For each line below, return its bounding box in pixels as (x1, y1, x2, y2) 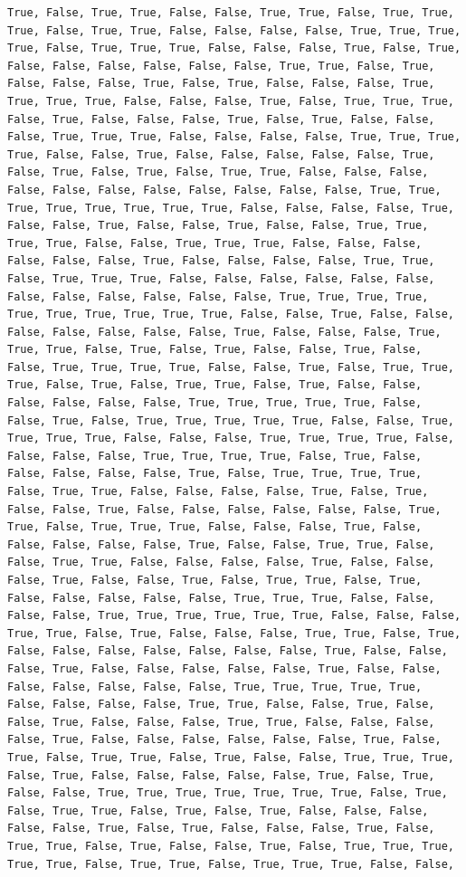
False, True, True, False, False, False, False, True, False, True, (7, 485, 429, 499)
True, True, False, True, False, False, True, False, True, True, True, (7, 839, 454, 853)
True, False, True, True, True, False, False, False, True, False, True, (7, 42, 461, 55)
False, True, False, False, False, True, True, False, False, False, (7, 715, 435, 729)
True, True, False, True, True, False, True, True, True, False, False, (7, 857, 454, 871)
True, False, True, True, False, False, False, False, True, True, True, (7, 24, 461, 37)
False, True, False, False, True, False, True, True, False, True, (7, 574, 423, 586)
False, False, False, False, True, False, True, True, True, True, (7, 467, 423, 481)
